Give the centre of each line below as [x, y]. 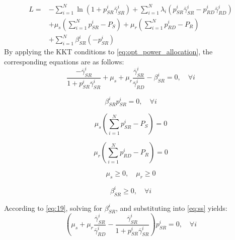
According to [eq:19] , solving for [53, 208]
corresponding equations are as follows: [64, 61]
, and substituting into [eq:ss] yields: [171, 208]
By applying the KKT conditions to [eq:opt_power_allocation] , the [108, 52]
